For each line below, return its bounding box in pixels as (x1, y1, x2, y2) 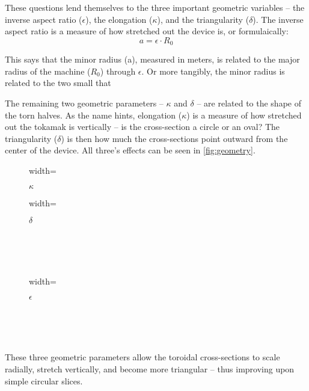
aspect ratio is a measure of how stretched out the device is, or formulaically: (5, 25, 289, 37)
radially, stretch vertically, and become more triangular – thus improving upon (5, 362, 295, 375)
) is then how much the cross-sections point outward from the (61, 132, 288, 144)
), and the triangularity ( (157, 13, 249, 25)
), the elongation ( (85, 13, 153, 25)
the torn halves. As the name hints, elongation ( (5, 108, 182, 121)
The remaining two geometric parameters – (5, 97, 164, 109)
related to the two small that (5, 76, 111, 89)
